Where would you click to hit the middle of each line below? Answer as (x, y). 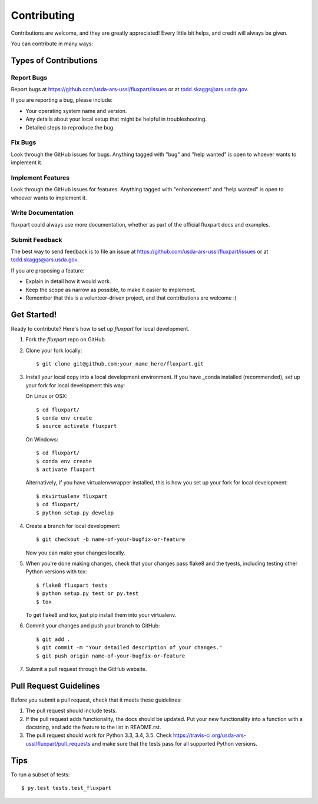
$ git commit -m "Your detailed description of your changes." (129, 648)
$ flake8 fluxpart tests (72, 585)
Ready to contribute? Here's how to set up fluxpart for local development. (100, 328)
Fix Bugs (24, 142)
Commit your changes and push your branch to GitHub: (93, 626)
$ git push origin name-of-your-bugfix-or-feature (111, 656)
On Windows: (42, 439)
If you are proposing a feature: (48, 270)
